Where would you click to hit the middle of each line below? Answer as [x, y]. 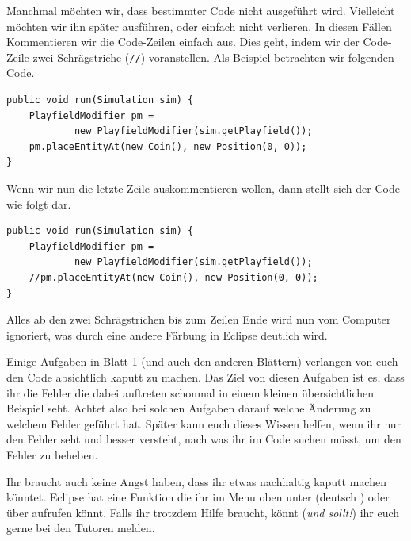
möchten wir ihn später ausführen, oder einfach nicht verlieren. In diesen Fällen [199, 26]
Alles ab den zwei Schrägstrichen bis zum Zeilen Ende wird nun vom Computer [199, 319]
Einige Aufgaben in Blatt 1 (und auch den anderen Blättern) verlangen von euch [202, 361]
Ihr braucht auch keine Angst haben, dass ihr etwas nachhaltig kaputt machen [196, 481]
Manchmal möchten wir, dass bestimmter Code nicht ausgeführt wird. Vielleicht [201, 10]
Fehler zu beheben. [52, 454]
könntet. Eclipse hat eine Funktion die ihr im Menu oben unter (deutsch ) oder [198, 497]
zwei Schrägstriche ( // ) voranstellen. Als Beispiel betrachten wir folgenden [213, 57]
